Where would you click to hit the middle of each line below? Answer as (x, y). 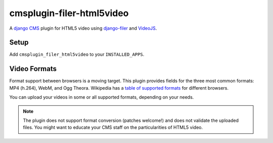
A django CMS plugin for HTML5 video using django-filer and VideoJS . (83, 28)
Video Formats (33, 69)
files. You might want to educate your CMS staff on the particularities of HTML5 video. (113, 127)
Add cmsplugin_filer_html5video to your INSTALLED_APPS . (77, 54)
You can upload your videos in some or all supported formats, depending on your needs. (102, 97)
